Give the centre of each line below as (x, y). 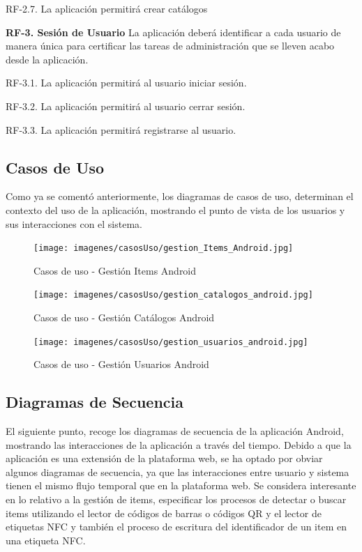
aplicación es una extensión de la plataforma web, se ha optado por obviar (164, 458)
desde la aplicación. (47, 59)
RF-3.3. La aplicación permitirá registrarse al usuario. (121, 129)
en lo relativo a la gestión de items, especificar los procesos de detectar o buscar (176, 499)
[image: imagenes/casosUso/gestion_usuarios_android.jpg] (171, 342)
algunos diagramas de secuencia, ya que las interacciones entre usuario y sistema (178, 472)
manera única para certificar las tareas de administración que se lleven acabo (170, 46)
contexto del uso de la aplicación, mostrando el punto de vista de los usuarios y (175, 209)
